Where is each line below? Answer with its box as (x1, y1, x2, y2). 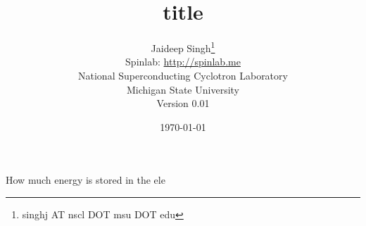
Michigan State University (127, 82, 239, 96)
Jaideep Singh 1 (151, 39, 215, 55)
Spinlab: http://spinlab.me (125, 54, 241, 69)
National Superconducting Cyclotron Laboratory (78, 68, 288, 82)
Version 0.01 (156, 96, 210, 111)
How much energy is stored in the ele (6, 172, 165, 187)
